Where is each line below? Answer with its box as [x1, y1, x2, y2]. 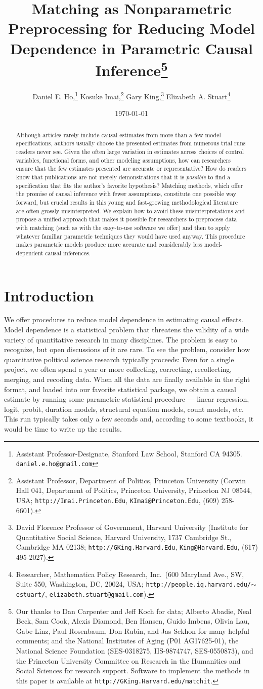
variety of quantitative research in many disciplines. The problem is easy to [4, 334, 237, 344]
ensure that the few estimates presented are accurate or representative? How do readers [16, 164, 246, 173]
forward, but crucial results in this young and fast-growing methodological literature [16, 198, 238, 206]
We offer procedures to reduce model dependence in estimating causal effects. [4, 314, 243, 325]
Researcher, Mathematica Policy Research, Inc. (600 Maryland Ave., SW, [16, 568, 244, 579]
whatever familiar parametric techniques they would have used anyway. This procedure [16, 232, 245, 240]
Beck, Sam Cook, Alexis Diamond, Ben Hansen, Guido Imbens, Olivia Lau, [16, 616, 250, 626]
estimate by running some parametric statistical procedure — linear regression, [4, 394, 249, 404]
